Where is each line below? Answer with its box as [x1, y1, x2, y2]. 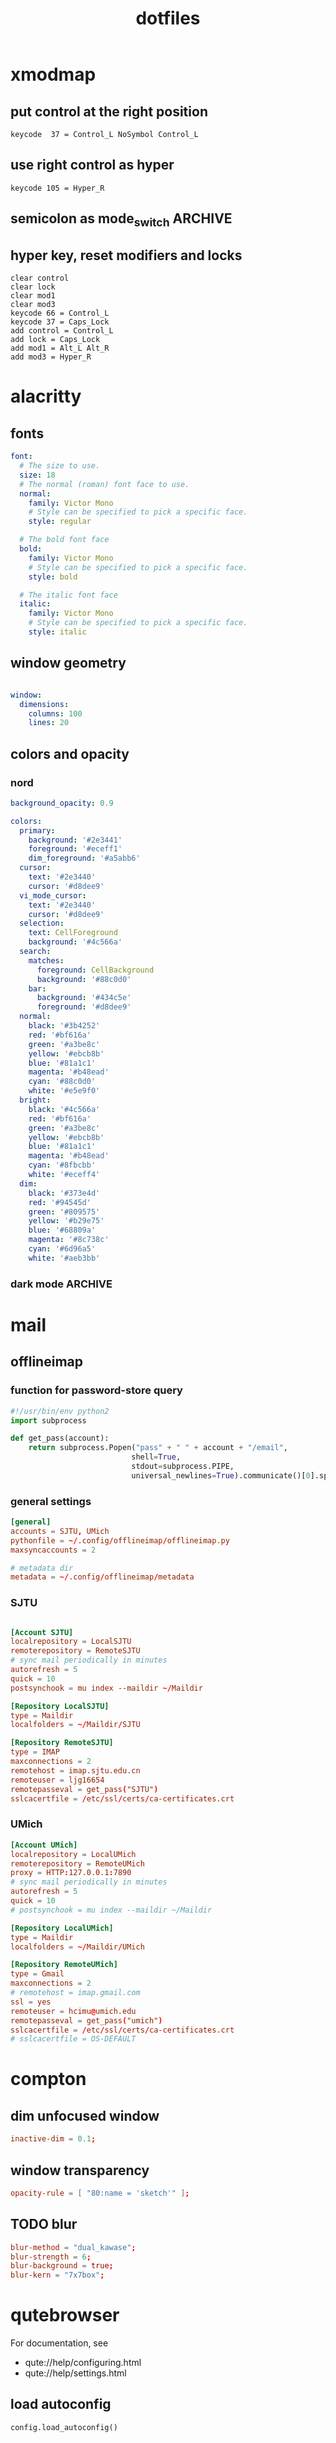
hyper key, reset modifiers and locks [10, 247, 243, 264]
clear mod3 [10, 300, 56, 310]
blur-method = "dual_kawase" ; [10, 2242, 137, 2252]
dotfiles [135, 7, 201, 30]
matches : [28, 955, 65, 966]
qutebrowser [10, 2304, 120, 2327]
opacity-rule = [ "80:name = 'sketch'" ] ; [10, 2188, 190, 2198]
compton [10, 2068, 87, 2091]
